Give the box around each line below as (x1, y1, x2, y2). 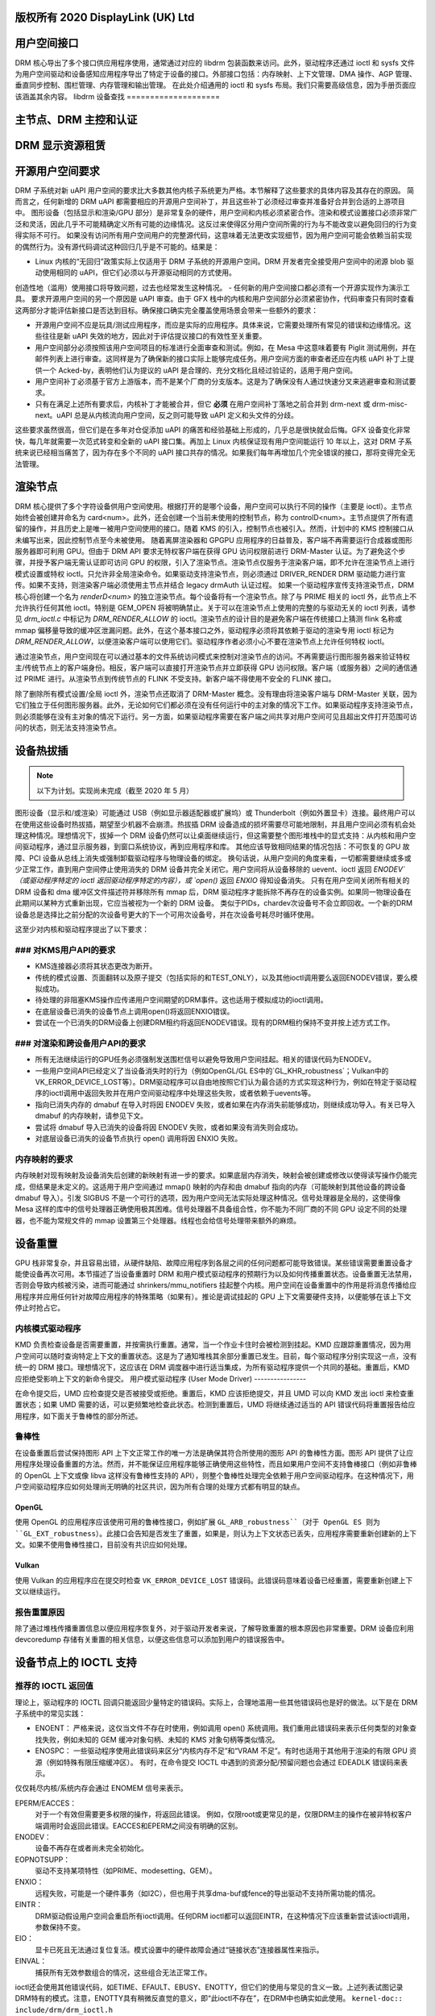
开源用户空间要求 (14, 164, 100, 177)
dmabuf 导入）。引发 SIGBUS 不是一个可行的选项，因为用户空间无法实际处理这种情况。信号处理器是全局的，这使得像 (14, 1193, 401, 1202)
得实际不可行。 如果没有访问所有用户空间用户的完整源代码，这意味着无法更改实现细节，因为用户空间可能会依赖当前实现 (14, 231, 412, 240)
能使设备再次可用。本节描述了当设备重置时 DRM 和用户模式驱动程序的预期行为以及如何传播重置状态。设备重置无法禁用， (14, 1269, 416, 1279)
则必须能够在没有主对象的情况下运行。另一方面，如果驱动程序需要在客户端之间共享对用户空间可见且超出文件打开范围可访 (14, 711, 417, 721)
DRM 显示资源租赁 (14, 138, 106, 152)
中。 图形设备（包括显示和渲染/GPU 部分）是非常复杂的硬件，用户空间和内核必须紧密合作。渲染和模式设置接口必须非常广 (14, 208, 418, 218)
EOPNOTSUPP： (14, 1855, 71, 1864)
